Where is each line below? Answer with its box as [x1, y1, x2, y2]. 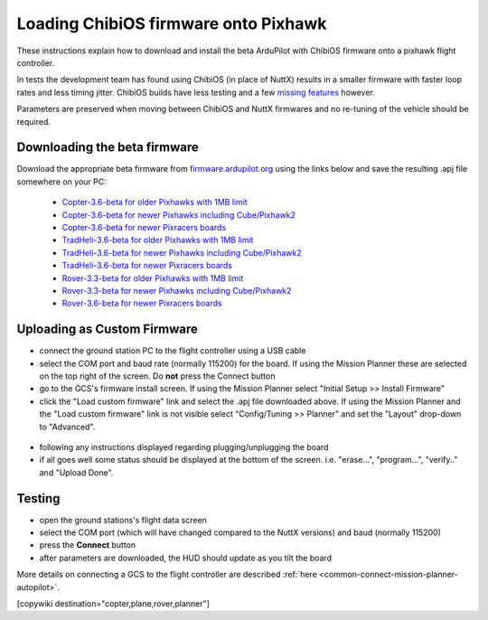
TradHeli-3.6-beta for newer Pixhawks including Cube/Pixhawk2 [61, 247, 302, 258]
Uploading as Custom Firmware [16, 322, 199, 337]
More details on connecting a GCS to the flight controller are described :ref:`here [16, 569, 318, 580]
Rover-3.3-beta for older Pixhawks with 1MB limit [61, 272, 244, 284]
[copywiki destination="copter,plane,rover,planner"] [16, 597, 210, 609]
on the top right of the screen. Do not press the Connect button [39, 371, 276, 381]
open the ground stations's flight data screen [39, 514, 208, 525]
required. [16, 116, 52, 127]
